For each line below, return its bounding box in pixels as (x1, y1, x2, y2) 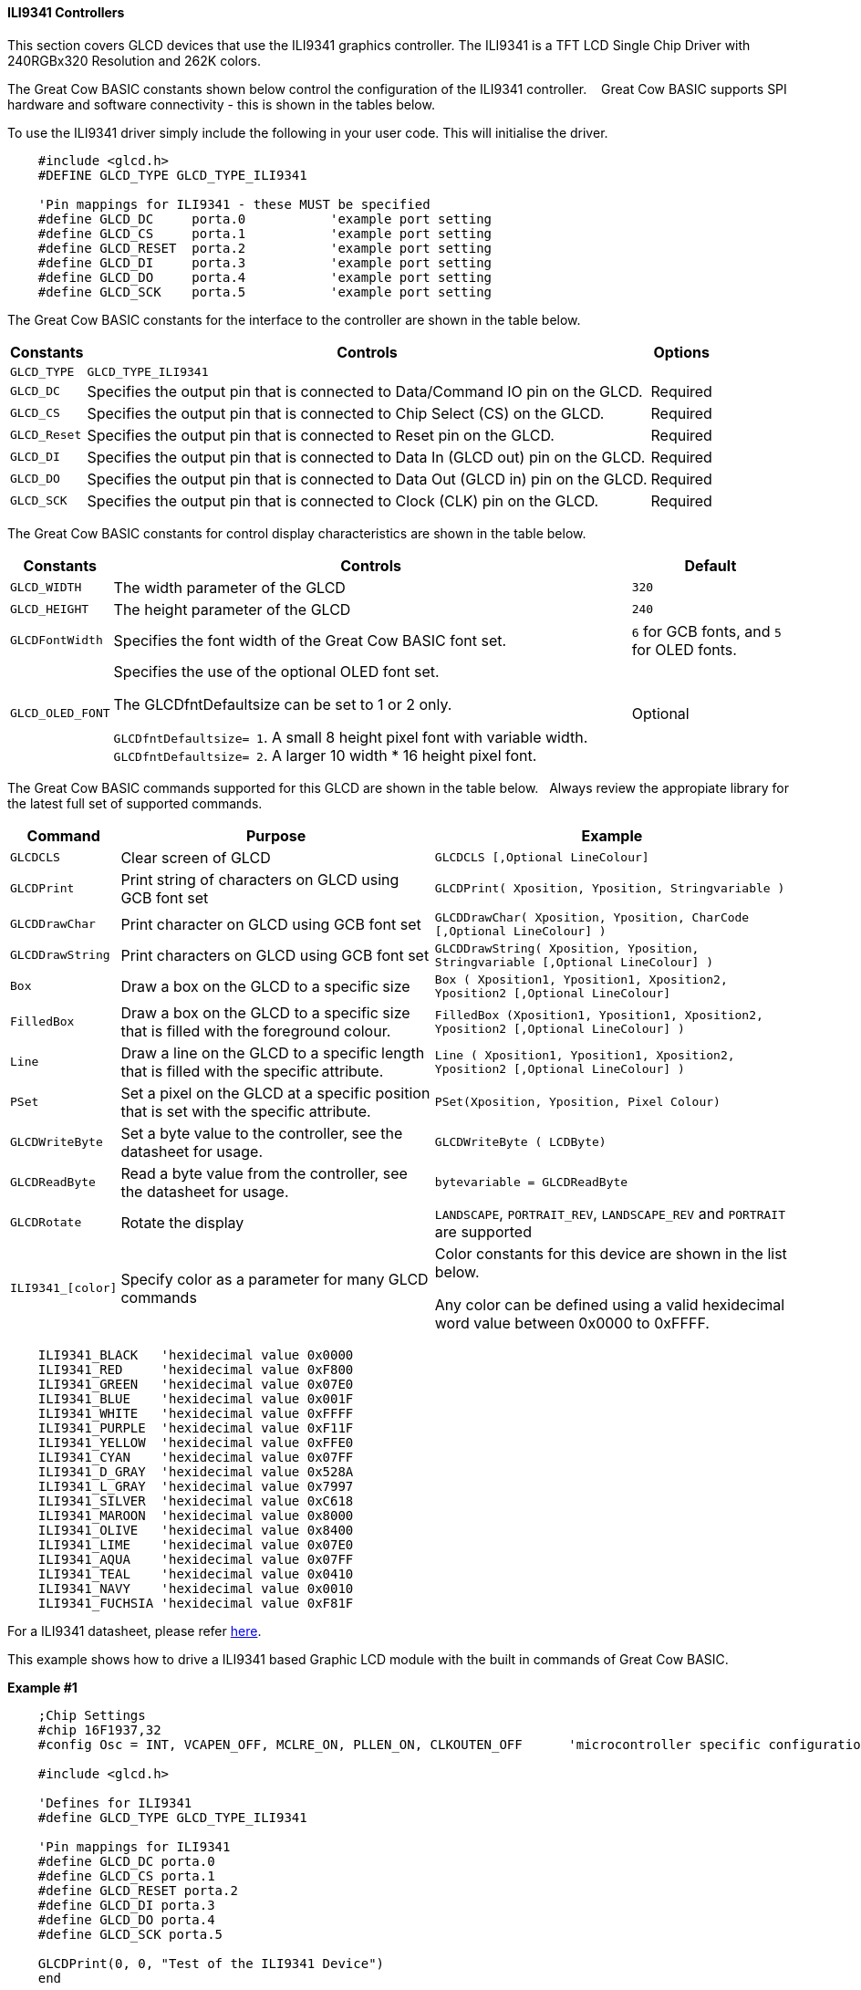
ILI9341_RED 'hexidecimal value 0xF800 (37, 1361, 354, 1377)
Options (653, 342, 710, 361)
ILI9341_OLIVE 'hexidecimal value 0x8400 (37, 1522, 354, 1537)
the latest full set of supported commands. (7, 795, 263, 811)
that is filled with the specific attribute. (120, 1061, 384, 1080)
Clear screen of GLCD (120, 848, 271, 867)
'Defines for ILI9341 (37, 1795, 192, 1810)
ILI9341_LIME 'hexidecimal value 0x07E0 (37, 1537, 354, 1552)
